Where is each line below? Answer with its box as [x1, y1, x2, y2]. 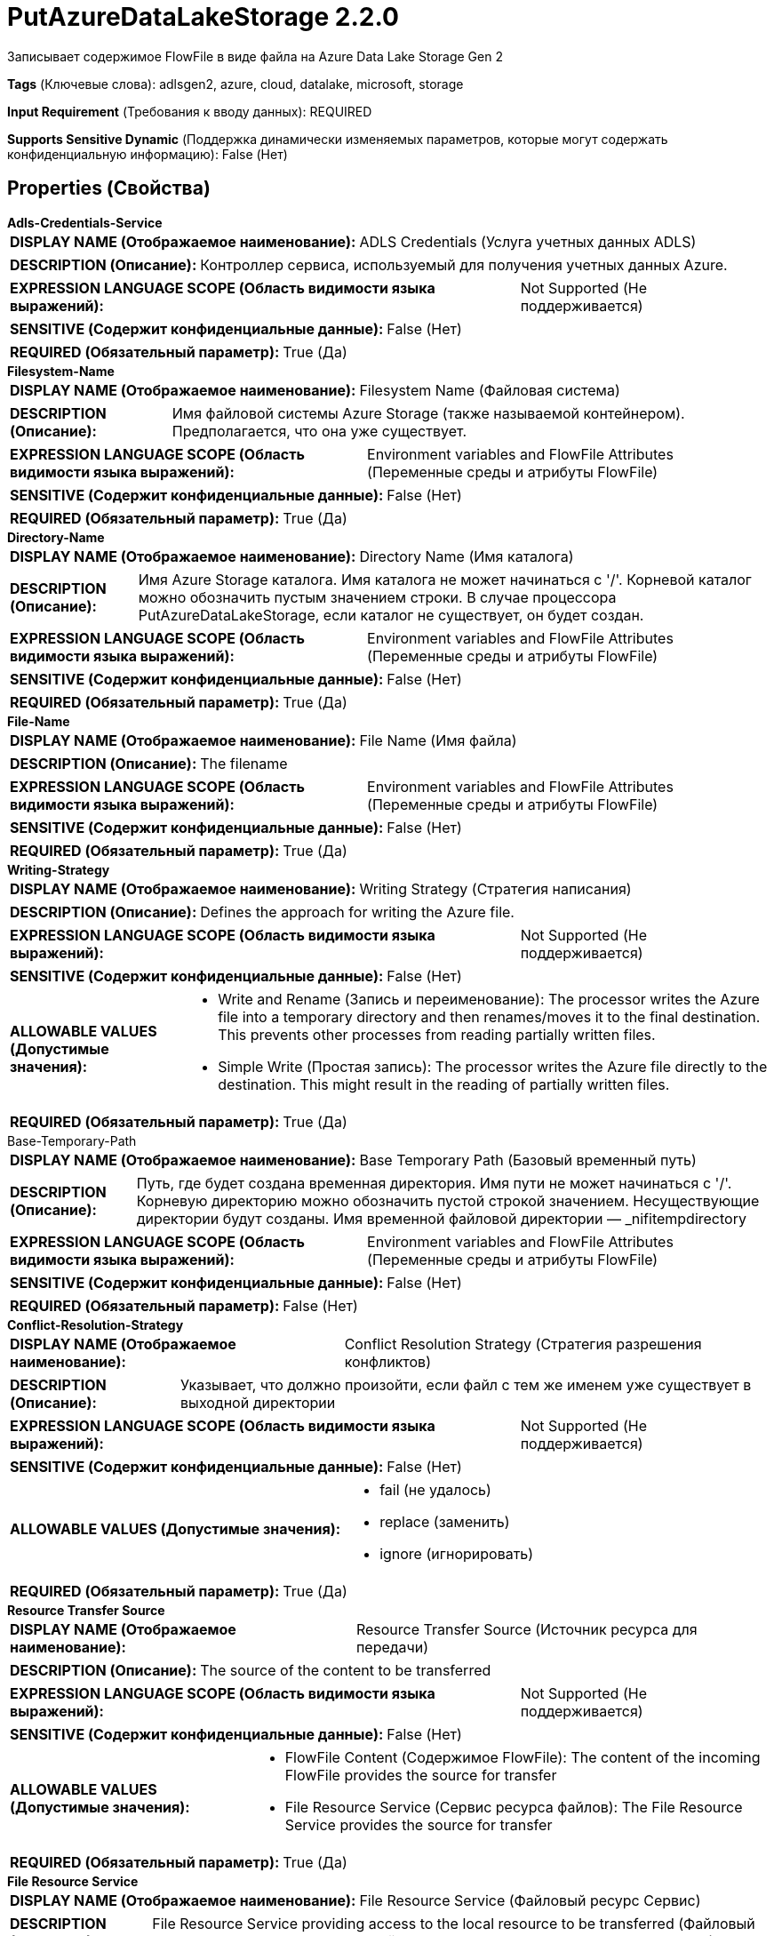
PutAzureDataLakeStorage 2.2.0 [7, 2, 399, 32]
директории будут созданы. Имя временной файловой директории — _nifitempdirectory [136, 1209, 746, 1228]
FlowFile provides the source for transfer [284, 1765, 557, 1784]
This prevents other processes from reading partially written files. [218, 1025, 656, 1044]
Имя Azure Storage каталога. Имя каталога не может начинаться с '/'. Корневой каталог [138, 570, 752, 588]
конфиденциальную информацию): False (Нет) [7, 146, 288, 162]
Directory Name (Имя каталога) [359, 547, 574, 565]
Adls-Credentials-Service [7, 214, 163, 230]
